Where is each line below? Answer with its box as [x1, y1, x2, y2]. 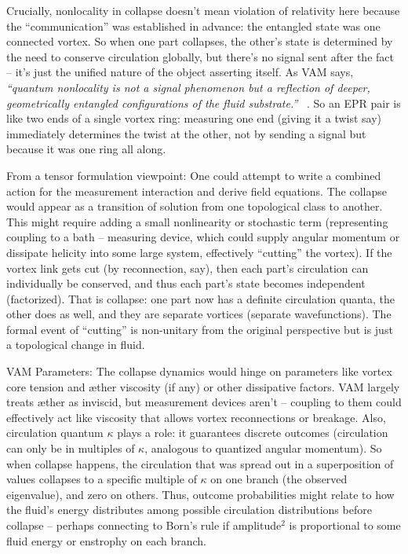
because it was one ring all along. [6, 141, 166, 157]
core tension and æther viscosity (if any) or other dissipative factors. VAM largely [6, 378, 400, 394]
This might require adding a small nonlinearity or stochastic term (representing [6, 213, 388, 229]
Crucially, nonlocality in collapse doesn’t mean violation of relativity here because [6, 2, 400, 18]
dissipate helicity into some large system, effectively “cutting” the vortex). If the [6, 244, 392, 260]
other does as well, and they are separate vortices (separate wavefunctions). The [6, 306, 392, 322]
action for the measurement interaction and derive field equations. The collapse [6, 182, 387, 199]
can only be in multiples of [6, 440, 135, 457]
